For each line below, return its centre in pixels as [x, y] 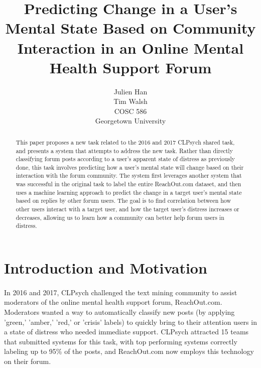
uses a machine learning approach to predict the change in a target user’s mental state [129, 192]
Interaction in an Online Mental [130, 47]
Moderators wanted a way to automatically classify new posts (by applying [119, 312]
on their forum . [28, 361]
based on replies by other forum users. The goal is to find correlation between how [123, 201]
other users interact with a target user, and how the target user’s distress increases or [127, 209]
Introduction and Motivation [106, 268]
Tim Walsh [130, 101]
